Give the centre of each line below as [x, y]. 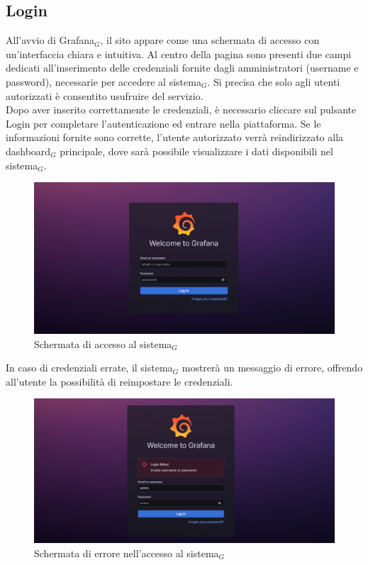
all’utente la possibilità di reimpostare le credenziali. [119, 381]
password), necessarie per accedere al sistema [104, 81]
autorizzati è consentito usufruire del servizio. [105, 95]
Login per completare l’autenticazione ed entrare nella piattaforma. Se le [163, 123]
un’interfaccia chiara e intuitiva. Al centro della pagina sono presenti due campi [179, 54]
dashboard [28, 151]
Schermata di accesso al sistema [103, 343]
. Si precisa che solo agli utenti [274, 81]
